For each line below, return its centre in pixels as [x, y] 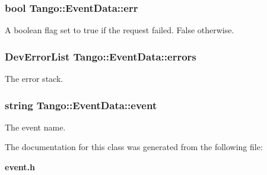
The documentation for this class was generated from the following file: [134, 147]
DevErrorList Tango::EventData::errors [101, 56]
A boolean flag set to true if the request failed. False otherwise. [120, 30]
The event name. [35, 127]
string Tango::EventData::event [81, 105]
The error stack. [34, 79]
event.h [20, 167]
